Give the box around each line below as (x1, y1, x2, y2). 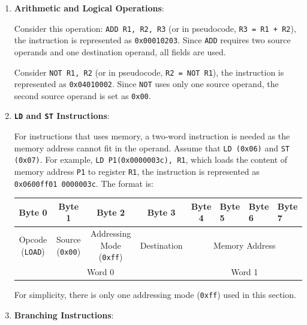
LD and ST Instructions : (14, 109, 110, 122)
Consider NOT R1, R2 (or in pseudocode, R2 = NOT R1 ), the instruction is (14, 65, 284, 78)
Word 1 (231, 266, 258, 278)
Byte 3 (147, 205, 176, 218)
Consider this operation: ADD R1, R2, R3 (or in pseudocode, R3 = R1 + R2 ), (14, 22, 296, 34)
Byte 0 (19, 205, 47, 218)
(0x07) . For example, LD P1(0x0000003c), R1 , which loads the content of (14, 153, 288, 166)
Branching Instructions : (14, 309, 114, 321)
